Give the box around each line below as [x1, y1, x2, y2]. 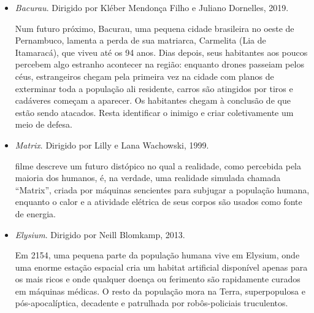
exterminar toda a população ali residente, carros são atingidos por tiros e [15, 82, 293, 95]
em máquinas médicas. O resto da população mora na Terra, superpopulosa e [15, 284, 305, 297]
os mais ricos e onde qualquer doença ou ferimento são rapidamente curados [15, 272, 301, 285]
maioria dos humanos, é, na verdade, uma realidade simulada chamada [15, 171, 281, 184]
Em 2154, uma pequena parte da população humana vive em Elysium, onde [15, 249, 300, 261]
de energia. [15, 207, 56, 220]
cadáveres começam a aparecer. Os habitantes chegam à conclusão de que [15, 94, 291, 107]
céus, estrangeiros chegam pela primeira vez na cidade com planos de [15, 69, 274, 82]
